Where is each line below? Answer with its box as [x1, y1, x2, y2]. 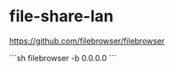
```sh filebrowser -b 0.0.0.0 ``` [9, 52, 117, 63]
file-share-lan [9, 6, 114, 27]
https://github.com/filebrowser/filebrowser [9, 35, 165, 46]
